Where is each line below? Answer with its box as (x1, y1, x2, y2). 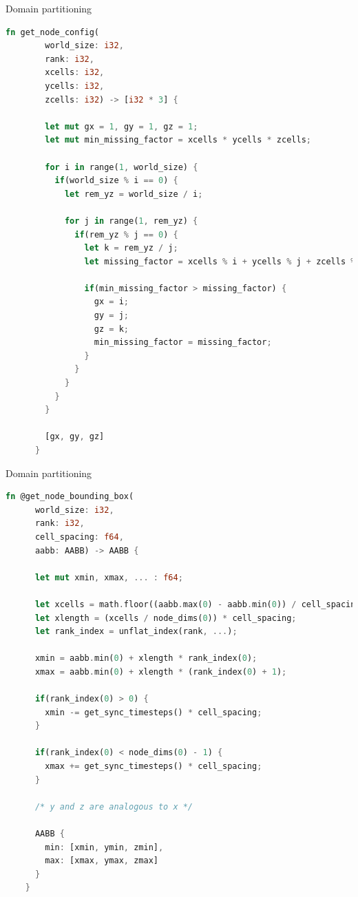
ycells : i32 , (45, 81, 105, 91)
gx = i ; (94, 297, 129, 307)
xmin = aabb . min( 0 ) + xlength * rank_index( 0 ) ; (34, 653, 257, 664)
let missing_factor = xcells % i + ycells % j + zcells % (84, 256, 356, 266)
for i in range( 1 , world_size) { (45, 162, 198, 172)
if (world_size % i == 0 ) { (54, 176, 178, 186)
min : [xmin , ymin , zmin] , (45, 842, 164, 852)
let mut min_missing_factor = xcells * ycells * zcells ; (45, 135, 311, 145)
